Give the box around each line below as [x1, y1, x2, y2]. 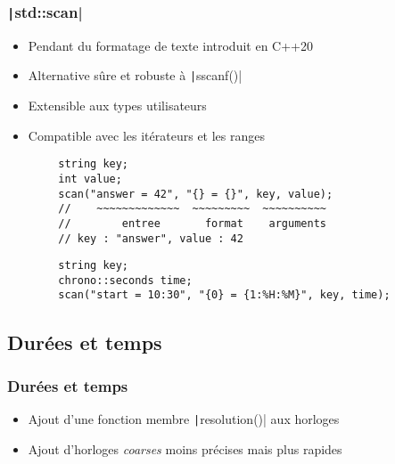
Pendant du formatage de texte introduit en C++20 [28, 36, 313, 54]
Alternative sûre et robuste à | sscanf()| [28, 66, 243, 85]
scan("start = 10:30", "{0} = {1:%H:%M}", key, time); [58, 289, 391, 302]
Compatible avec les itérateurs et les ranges [28, 126, 265, 144]
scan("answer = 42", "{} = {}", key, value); [58, 187, 333, 200]
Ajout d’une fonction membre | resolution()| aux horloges [28, 410, 340, 428]
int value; [58, 172, 122, 185]
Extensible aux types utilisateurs [28, 96, 207, 115]
